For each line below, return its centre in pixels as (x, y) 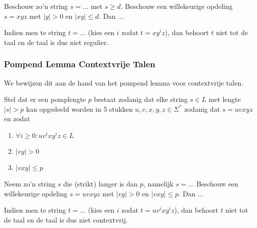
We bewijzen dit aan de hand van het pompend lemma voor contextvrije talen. (124, 82)
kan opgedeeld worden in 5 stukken (79, 109)
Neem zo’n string (30, 183)
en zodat (17, 118)
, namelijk (158, 183)
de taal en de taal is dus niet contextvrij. (66, 219)
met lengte (225, 99)
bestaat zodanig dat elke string (141, 99)
